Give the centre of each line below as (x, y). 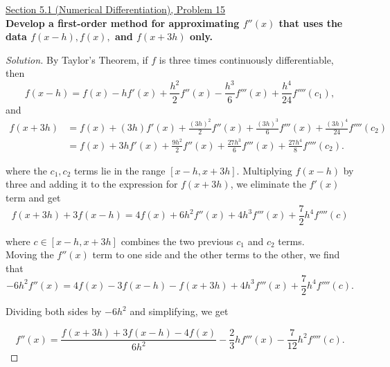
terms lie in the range (119, 170)
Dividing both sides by (54, 311)
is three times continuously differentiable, (246, 59)
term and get (33, 197)
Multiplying (267, 170)
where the (26, 170)
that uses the (311, 23)
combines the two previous (177, 241)
